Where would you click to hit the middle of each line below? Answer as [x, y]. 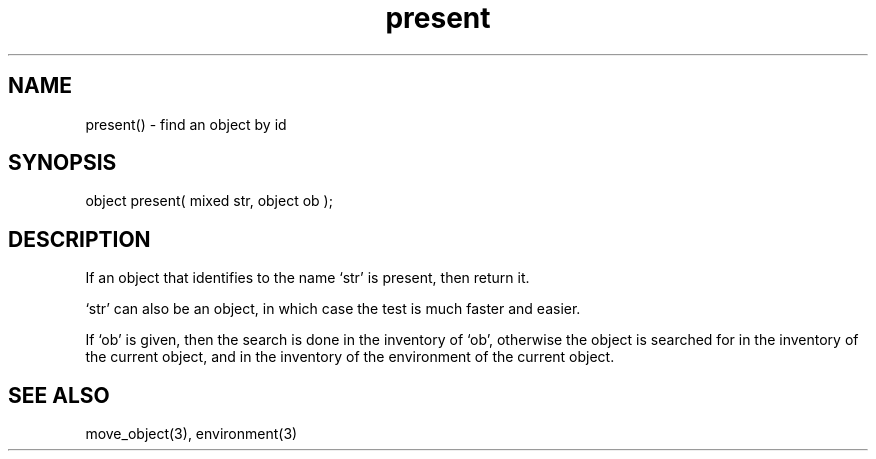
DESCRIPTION [79, 239]
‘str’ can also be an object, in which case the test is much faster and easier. [333, 309]
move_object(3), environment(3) [191, 434]
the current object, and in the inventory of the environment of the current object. [350, 357]
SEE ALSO [59, 395]
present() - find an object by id [186, 124]
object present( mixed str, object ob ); [209, 201]
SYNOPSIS [62, 163]
